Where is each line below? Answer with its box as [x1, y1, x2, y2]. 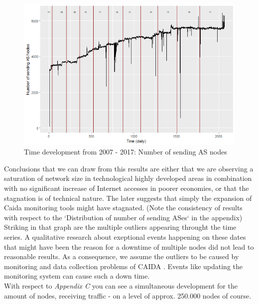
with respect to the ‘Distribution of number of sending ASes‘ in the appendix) [4, 212, 243, 222]
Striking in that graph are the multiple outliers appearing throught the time [4, 222, 237, 232]
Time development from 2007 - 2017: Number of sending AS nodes [24, 147, 227, 157]
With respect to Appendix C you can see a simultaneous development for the [4, 280, 238, 291]
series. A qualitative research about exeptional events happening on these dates [4, 232, 246, 242]
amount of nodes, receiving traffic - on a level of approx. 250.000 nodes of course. [4, 290, 252, 301]
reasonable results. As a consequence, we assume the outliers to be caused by [4, 251, 239, 262]
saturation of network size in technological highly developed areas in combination [4, 173, 252, 183]
